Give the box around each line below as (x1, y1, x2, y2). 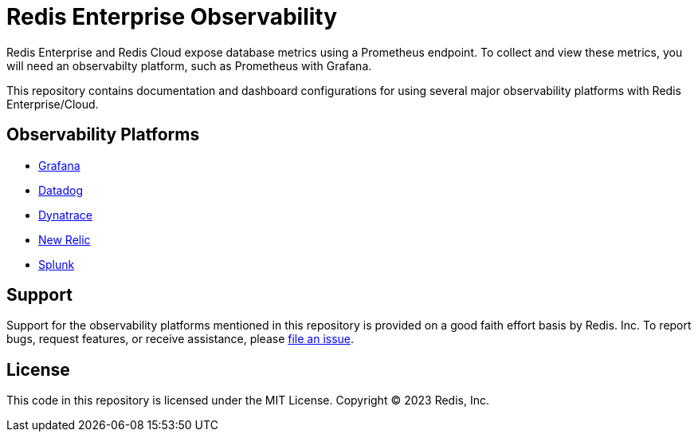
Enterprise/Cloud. (6, 97, 99, 111)
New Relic (38, 232, 91, 247)
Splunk (38, 257, 75, 271)
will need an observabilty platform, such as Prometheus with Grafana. (6, 58, 372, 73)
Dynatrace (38, 207, 92, 222)
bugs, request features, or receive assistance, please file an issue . (6, 332, 355, 346)
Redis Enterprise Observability (6, 3, 338, 30)
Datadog (38, 183, 84, 197)
